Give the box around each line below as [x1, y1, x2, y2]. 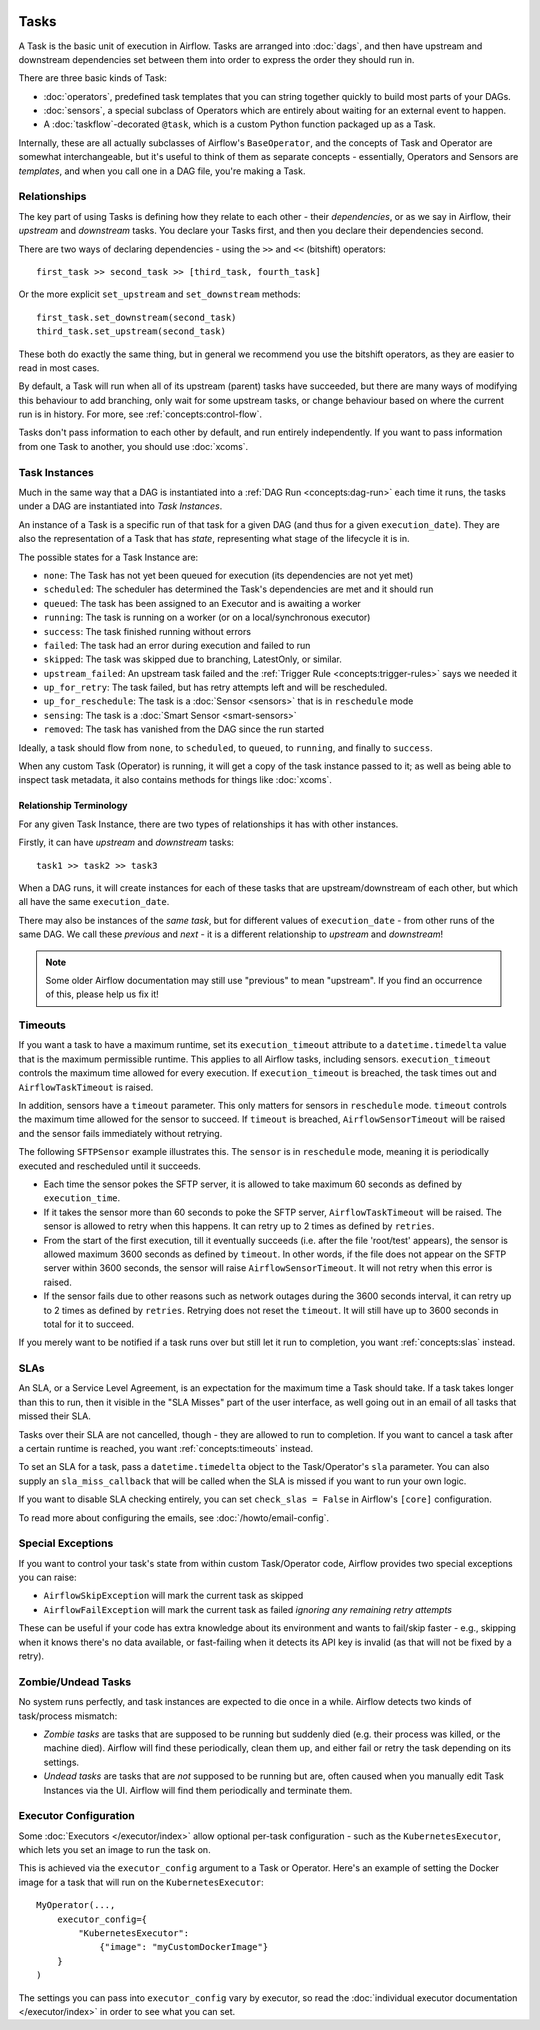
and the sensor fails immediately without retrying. [18, 1127, 223, 1139]
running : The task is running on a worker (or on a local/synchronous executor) [43, 611, 371, 624]
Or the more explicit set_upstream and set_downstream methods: [18, 288, 301, 300]
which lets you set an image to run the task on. [18, 1844, 211, 1856]
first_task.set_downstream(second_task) [36, 311, 237, 323]
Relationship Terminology [18, 800, 128, 812]
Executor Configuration [18, 1809, 135, 1823]
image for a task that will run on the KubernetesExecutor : [18, 1876, 264, 1888]
